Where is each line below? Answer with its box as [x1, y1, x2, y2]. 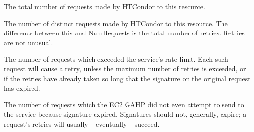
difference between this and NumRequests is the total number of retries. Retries [4, 28, 245, 38]
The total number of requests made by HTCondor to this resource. [4, 1, 205, 11]
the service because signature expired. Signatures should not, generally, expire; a [4, 109, 247, 119]
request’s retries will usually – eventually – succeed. [4, 118, 159, 129]
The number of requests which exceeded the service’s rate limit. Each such [4, 54, 228, 64]
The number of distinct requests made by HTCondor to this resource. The [4, 18, 228, 28]
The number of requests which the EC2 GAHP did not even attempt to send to [4, 99, 244, 109]
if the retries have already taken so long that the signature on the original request [4, 73, 251, 83]
